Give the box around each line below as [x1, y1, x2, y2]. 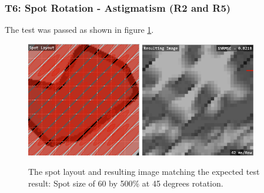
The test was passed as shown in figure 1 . [5, 23, 154, 36]
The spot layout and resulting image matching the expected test [28, 165, 260, 178]
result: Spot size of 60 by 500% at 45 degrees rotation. [28, 177, 223, 189]
